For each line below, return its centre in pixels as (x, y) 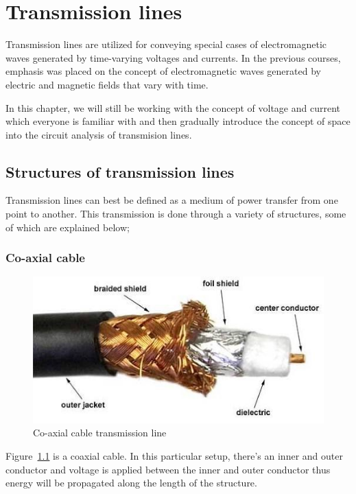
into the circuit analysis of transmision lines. (99, 134)
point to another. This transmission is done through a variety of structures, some (176, 214)
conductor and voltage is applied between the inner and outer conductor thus (168, 469)
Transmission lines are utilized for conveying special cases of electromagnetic (166, 44)
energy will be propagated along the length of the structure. (131, 483)
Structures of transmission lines (120, 171)
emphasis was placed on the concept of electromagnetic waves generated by (163, 71)
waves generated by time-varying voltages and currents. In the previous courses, (173, 57)
